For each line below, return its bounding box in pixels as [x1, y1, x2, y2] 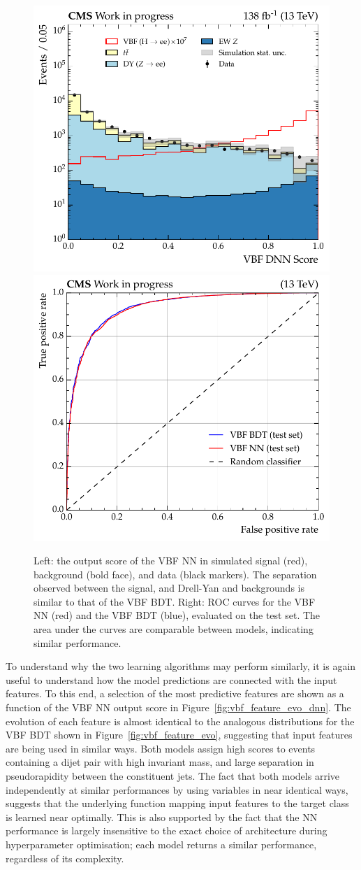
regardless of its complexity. [6, 850, 124, 865]
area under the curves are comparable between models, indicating [34, 622, 314, 636]
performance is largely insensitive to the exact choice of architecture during [6, 823, 327, 838]
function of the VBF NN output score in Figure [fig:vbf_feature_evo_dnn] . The [6, 700, 351, 715]
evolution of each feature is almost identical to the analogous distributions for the [6, 713, 355, 728]
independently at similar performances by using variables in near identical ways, [6, 782, 348, 797]
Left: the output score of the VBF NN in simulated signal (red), [34, 553, 308, 568]
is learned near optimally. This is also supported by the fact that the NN [6, 809, 318, 824]
